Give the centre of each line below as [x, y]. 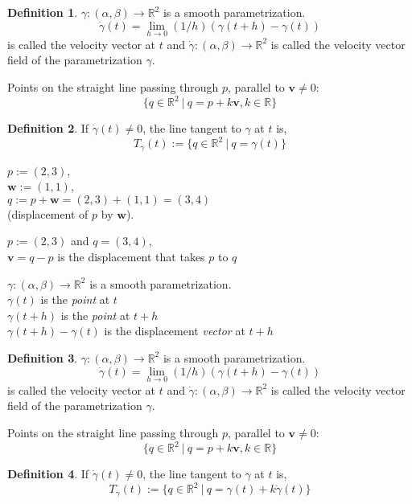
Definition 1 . [43, 12]
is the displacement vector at [175, 331]
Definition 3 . [43, 357]
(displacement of [48, 213]
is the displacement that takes [131, 257]
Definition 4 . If [48, 474]
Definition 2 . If [48, 128]
